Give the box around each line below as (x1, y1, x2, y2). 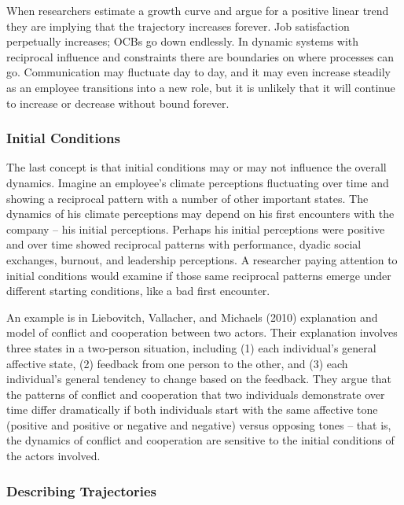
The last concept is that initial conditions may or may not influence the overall (6, 159, 387, 175)
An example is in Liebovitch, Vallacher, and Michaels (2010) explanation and (6, 308, 378, 325)
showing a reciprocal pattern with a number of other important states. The (6, 190, 369, 206)
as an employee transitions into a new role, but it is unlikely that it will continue (6, 79, 395, 95)
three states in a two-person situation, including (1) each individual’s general (6, 339, 376, 356)
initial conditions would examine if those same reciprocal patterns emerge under (6, 267, 391, 283)
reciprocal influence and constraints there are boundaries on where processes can (6, 48, 395, 65)
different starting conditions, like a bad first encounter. (6, 282, 270, 299)
